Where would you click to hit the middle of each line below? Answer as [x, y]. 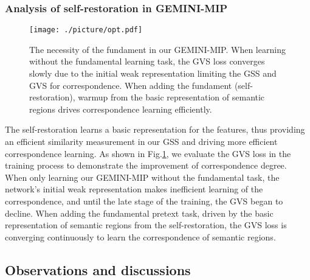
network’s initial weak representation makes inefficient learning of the [134, 189]
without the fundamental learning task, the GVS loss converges [147, 61]
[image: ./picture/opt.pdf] [86, 30]
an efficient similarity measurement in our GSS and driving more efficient [141, 142]
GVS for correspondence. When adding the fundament [131, 85]
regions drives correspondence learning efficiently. [121, 109]
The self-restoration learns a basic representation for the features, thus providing [155, 129]
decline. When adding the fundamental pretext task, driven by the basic [139, 213]
